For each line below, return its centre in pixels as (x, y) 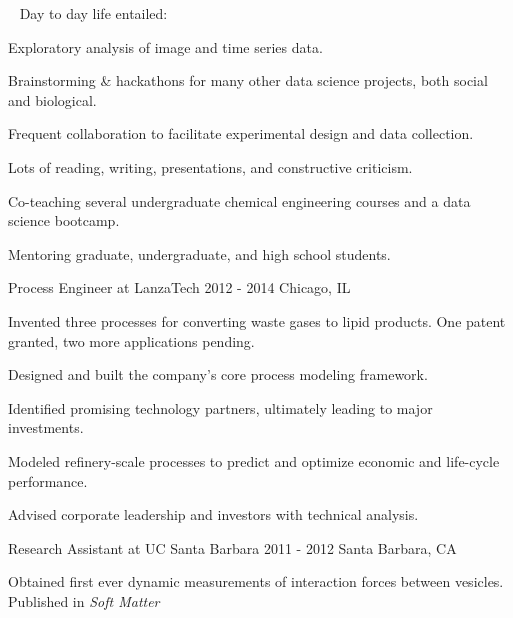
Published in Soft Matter (84, 600)
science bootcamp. (64, 220)
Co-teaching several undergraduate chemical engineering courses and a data (239, 200)
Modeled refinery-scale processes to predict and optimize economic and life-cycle (254, 460)
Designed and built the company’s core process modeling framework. (218, 374)
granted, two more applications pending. (131, 340)
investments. (46, 427)
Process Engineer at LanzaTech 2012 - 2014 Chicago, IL (179, 287)
